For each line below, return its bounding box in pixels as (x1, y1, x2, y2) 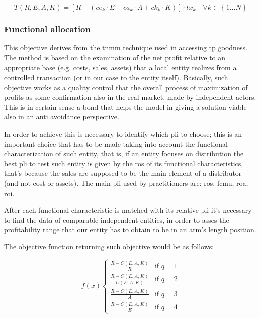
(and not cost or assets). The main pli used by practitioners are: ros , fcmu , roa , (4, 177, 248, 188)
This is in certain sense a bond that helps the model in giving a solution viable (4, 101, 247, 112)
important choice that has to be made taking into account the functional (4, 138, 228, 149)
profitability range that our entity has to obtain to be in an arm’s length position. (4, 224, 256, 235)
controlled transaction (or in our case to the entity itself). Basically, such (4, 72, 228, 82)
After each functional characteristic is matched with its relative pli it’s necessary (4, 205, 252, 215)
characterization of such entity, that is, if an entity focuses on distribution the (4, 148, 244, 159)
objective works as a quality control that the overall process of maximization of (4, 82, 248, 92)
